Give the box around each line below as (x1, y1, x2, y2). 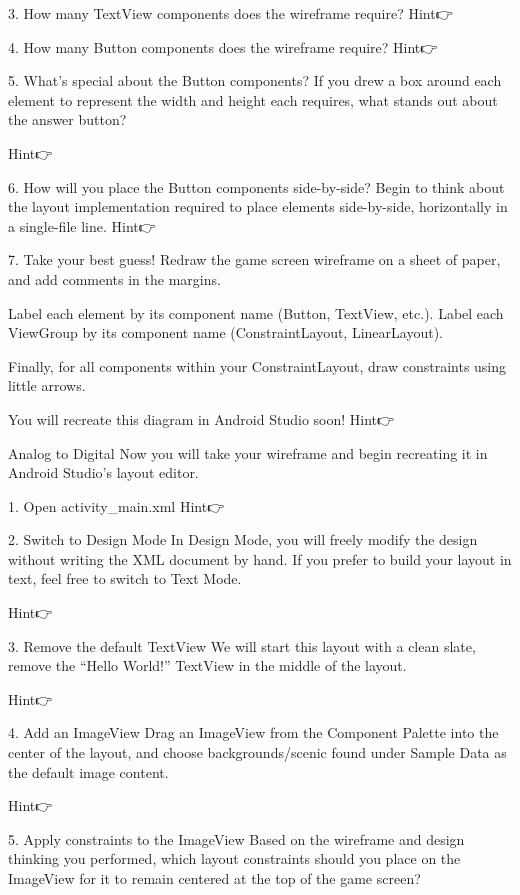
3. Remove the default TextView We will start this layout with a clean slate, (8, 635, 476, 656)
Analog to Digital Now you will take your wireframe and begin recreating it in (8, 442, 488, 463)
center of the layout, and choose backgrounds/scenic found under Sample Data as (8, 742, 507, 763)
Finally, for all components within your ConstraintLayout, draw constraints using (8, 355, 507, 376)
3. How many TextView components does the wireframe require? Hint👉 (8, 3, 453, 23)
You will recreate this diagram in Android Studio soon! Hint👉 (8, 408, 395, 429)
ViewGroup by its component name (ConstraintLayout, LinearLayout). (8, 322, 443, 343)
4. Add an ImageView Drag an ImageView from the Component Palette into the (8, 722, 499, 743)
